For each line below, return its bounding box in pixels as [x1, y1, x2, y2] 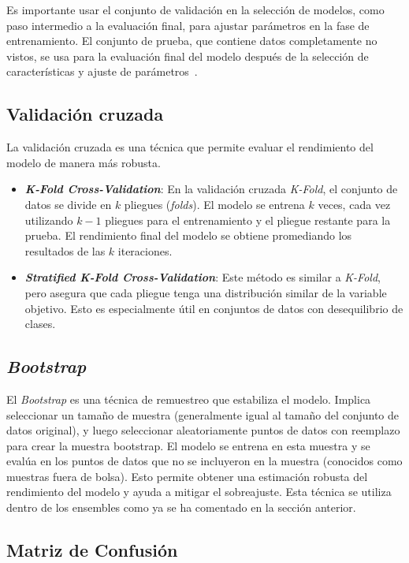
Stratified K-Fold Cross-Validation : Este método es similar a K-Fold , [24, 269, 381, 285]
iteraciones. [117, 242, 173, 259]
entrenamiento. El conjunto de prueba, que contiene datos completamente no [6, 32, 377, 49]
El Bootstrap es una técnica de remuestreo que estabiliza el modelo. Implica [6, 390, 371, 407]
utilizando [24, 211, 73, 228]
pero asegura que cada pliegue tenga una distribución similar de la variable [24, 284, 387, 300]
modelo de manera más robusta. [6, 154, 161, 170]
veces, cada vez [318, 196, 391, 212]
